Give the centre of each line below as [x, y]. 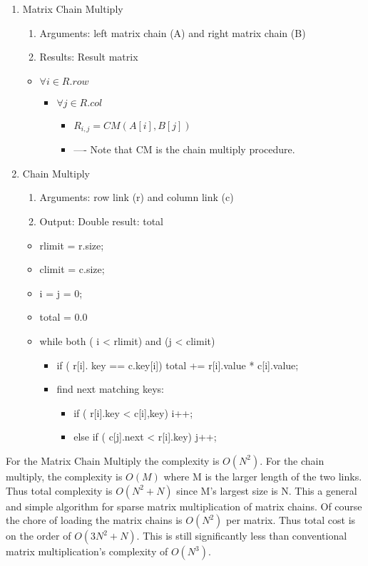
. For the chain [292, 460]
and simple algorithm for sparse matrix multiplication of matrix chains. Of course [184, 506]
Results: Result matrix [89, 57]
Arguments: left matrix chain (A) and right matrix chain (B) [173, 32]
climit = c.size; [72, 269]
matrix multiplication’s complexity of [87, 551]
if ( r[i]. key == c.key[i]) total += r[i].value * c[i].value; [178, 365]
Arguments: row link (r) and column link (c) [137, 197]
